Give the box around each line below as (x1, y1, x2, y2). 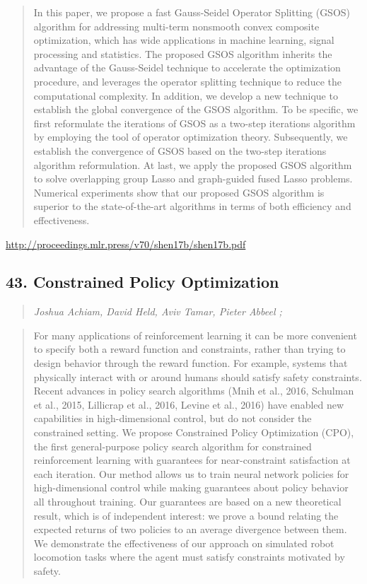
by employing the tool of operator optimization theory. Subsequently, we (33, 129, 348, 144)
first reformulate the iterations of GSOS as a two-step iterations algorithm (33, 115, 356, 130)
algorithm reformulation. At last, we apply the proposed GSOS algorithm (33, 157, 352, 172)
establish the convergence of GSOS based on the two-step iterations (33, 143, 327, 158)
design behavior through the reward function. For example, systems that (33, 356, 348, 370)
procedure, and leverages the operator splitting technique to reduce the (33, 74, 342, 88)
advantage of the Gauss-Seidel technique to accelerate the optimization (33, 60, 341, 75)
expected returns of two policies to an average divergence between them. (33, 522, 347, 537)
